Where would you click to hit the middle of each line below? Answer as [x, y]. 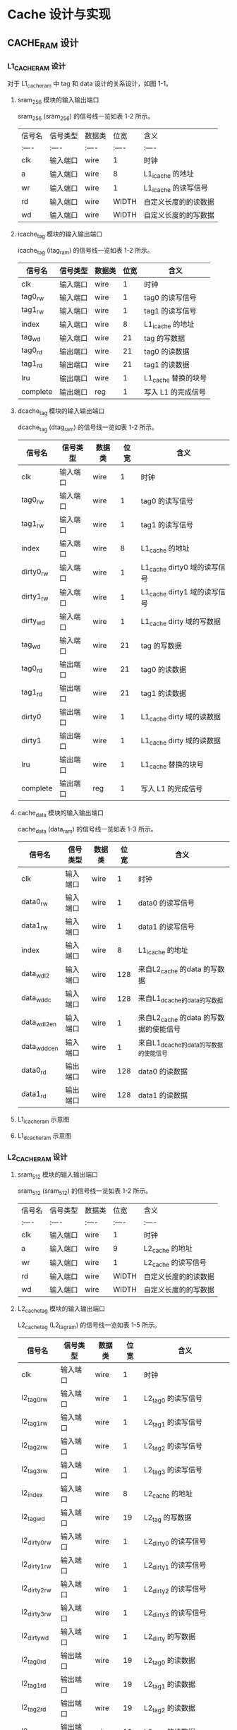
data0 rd [34, 1071]
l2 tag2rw [34, 1446]
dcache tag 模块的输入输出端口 [61, 412]
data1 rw [34, 926]
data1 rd [34, 1095]
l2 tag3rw [34, 1470]
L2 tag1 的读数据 [170, 1685]
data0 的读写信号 [166, 903]
